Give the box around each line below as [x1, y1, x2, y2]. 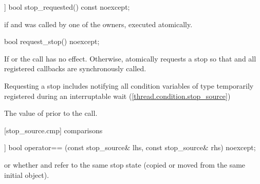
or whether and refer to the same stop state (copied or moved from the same [4, 159, 246, 170]
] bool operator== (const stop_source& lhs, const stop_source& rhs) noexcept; [4, 142, 256, 153]
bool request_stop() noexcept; [4, 36, 100, 47]
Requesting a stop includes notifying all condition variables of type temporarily [4, 80, 254, 91]
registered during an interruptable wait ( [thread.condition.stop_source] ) [4, 90, 231, 101]
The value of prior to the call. [4, 108, 98, 118]
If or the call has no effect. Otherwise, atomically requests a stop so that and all [4, 53, 256, 64]
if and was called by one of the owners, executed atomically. [4, 18, 193, 29]
